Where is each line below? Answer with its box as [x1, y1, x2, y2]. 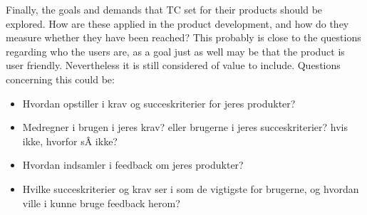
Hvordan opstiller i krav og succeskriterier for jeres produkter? [22, 95, 296, 110]
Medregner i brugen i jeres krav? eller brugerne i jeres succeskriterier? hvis [22, 120, 348, 135]
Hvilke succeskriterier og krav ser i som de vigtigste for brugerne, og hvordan [22, 181, 359, 196]
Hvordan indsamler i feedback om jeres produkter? [22, 157, 244, 172]
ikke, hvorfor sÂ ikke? [22, 133, 118, 148]
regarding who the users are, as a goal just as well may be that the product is [6, 43, 345, 58]
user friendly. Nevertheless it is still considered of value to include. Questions [6, 58, 341, 73]
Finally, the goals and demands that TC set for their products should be [6, 2, 323, 16]
